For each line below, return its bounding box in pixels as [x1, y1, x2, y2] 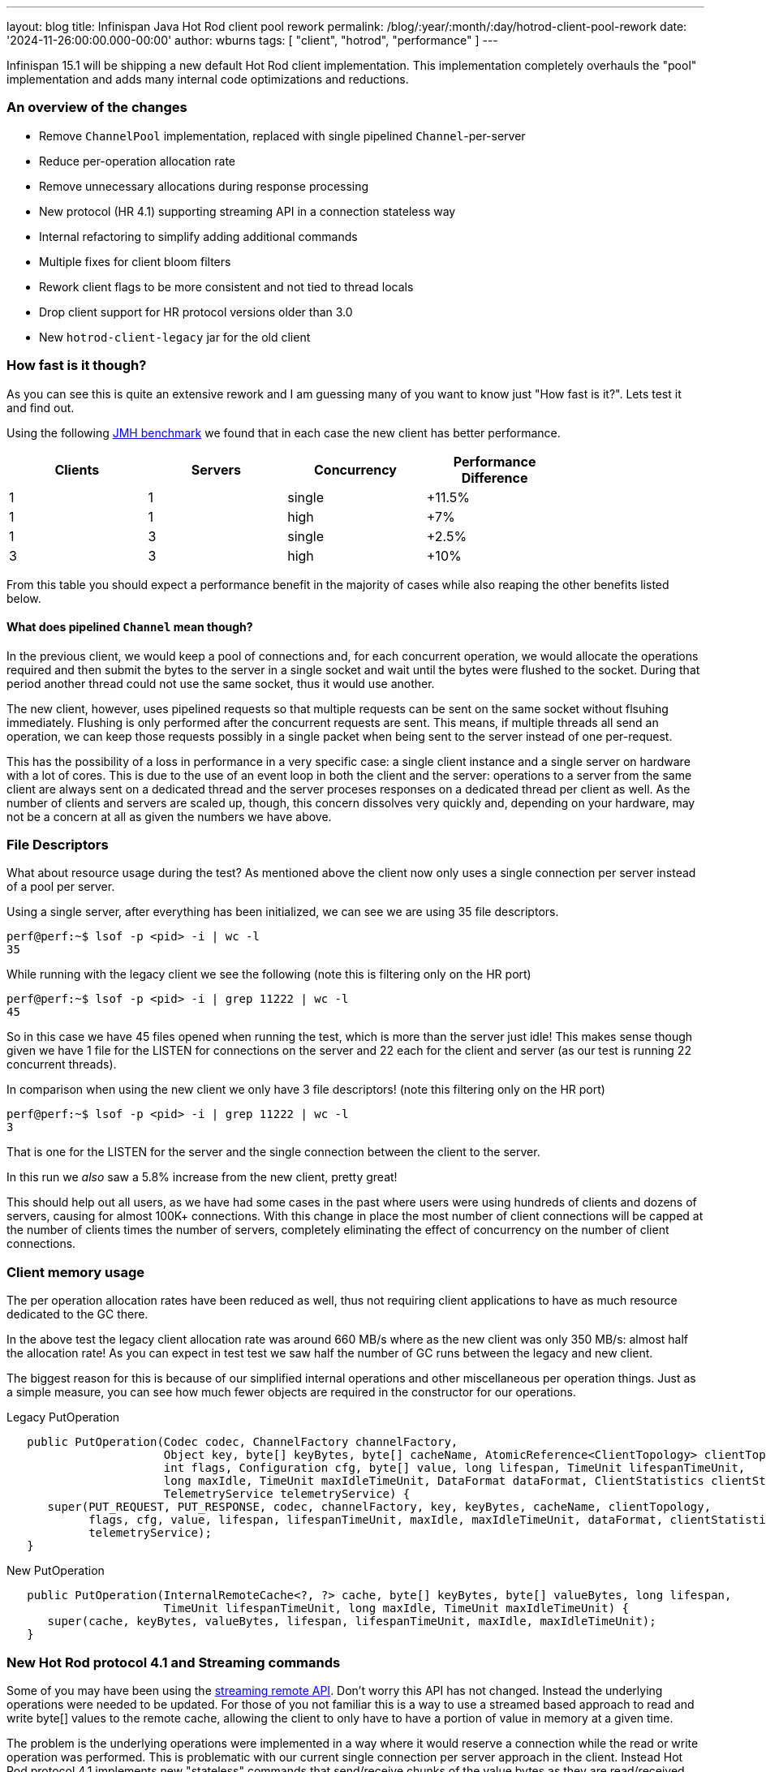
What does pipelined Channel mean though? [6, 620, 253, 634]
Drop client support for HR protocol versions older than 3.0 [39, 304, 353, 319]
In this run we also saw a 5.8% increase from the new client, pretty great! [6, 1170, 398, 1185]
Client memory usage [6, 1263, 144, 1280]
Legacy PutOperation [6, 1410, 120, 1425]
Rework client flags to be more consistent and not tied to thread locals [39, 279, 414, 294]
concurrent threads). [6, 1057, 117, 1072]
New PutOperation [6, 1563, 105, 1578]
